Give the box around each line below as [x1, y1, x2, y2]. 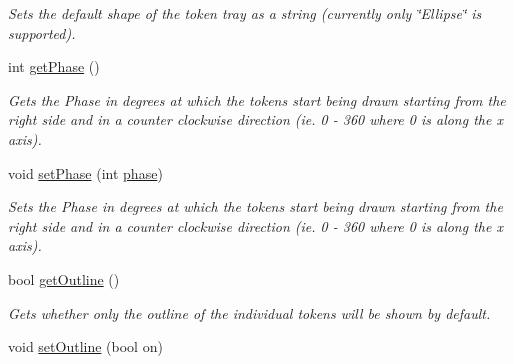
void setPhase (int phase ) [8, 162, 163, 183]
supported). [8, 22, 76, 43]
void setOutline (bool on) [8, 336, 163, 357]
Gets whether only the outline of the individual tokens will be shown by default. [8, 302, 491, 323]
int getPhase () [8, 56, 100, 77]
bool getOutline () [8, 268, 120, 289]
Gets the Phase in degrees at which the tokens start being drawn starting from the [8, 89, 506, 110]
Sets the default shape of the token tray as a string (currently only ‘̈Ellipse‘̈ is [8, 3, 482, 23]
